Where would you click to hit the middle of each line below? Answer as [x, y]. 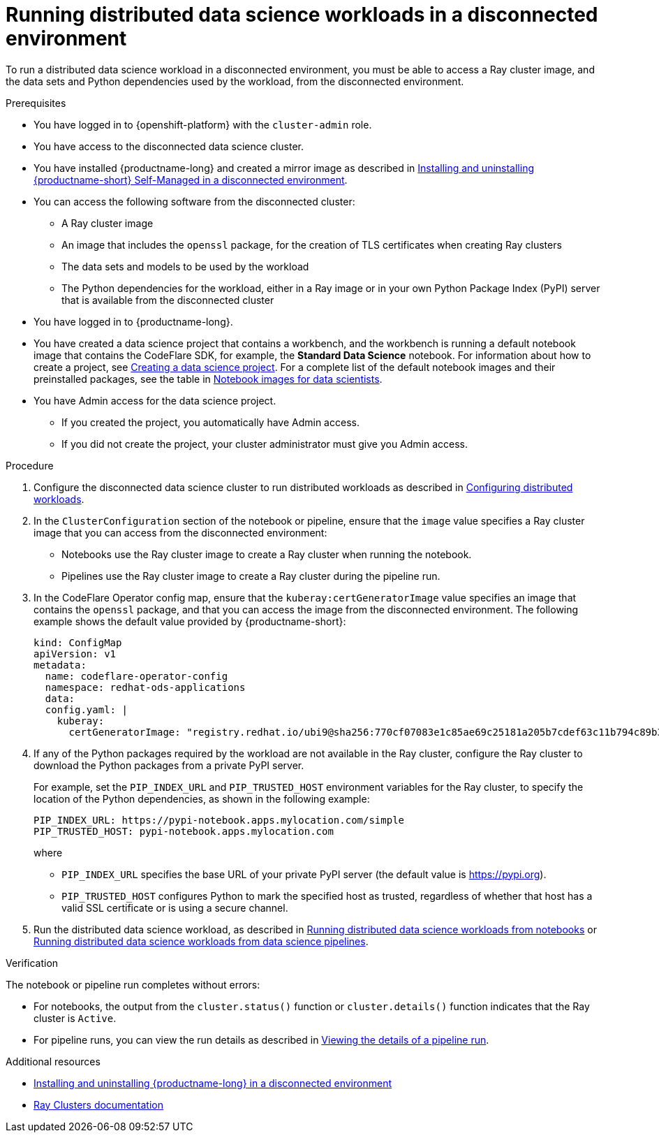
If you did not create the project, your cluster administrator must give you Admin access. [265, 444]
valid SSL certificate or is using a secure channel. [175, 907]
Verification [32, 963]
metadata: [60, 665]
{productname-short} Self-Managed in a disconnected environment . [191, 180]
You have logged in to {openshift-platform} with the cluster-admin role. [203, 124]
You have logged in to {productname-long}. [133, 321]
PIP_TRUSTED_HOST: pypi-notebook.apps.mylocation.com [184, 831]
